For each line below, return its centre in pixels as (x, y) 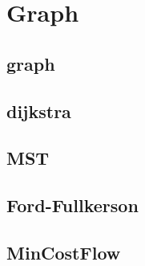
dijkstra (39, 110)
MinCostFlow (64, 252)
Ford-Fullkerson (72, 205)
